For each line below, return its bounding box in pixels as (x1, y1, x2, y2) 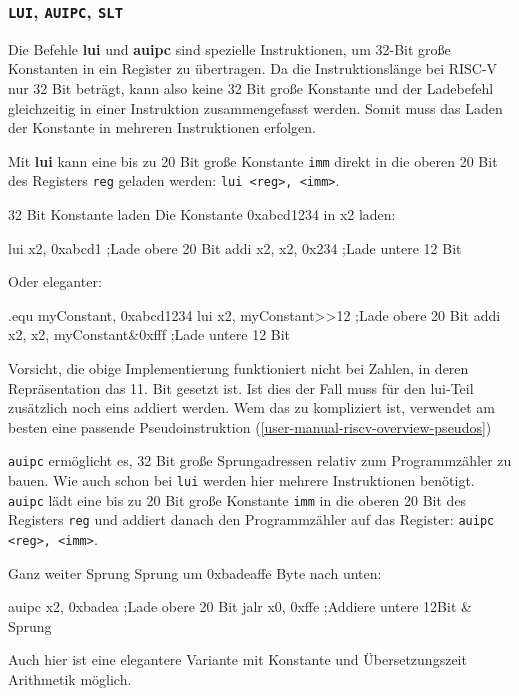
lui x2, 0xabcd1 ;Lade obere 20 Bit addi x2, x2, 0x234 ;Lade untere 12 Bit (8, 237, 462, 258)
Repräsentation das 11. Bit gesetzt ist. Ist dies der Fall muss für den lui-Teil (8, 377, 474, 398)
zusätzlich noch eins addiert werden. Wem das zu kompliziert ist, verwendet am (8, 397, 495, 418)
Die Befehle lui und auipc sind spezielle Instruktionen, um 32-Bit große (8, 38, 451, 59)
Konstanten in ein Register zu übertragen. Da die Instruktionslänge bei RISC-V (8, 58, 498, 79)
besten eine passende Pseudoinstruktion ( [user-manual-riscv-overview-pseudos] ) (8, 416, 492, 437)
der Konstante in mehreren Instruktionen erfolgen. (8, 117, 316, 138)
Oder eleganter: (8, 271, 102, 292)
